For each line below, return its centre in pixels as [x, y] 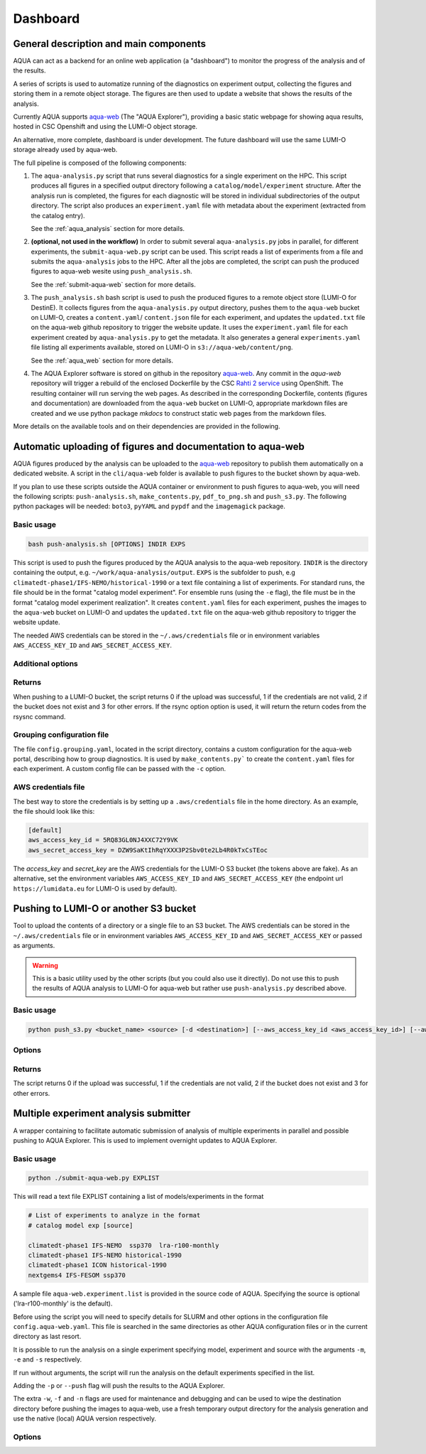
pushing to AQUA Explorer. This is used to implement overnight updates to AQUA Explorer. [145, 1140]
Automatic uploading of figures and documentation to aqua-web [159, 447]
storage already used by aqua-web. [65, 150]
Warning [45, 965]
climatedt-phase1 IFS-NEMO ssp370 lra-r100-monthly [124, 1245]
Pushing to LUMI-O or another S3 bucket [105, 909]
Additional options [45, 663]
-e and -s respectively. [48, 1359]
